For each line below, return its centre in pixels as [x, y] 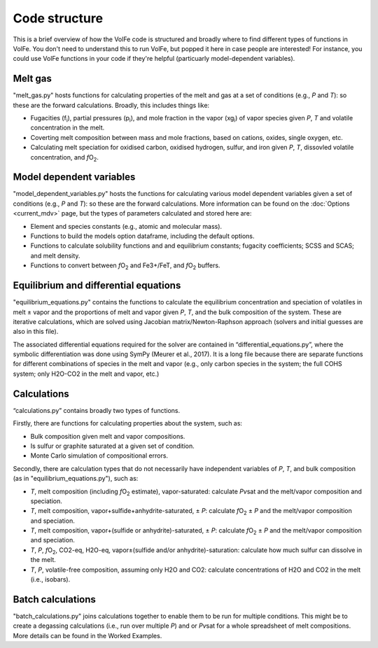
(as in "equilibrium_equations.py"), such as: [76, 479]
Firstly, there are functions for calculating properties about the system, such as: [128, 423]
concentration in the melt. [68, 128]
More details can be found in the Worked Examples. [87, 635]
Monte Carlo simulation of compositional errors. [99, 456]
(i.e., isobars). [50, 579]
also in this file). [36, 332]
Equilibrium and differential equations [97, 286]
